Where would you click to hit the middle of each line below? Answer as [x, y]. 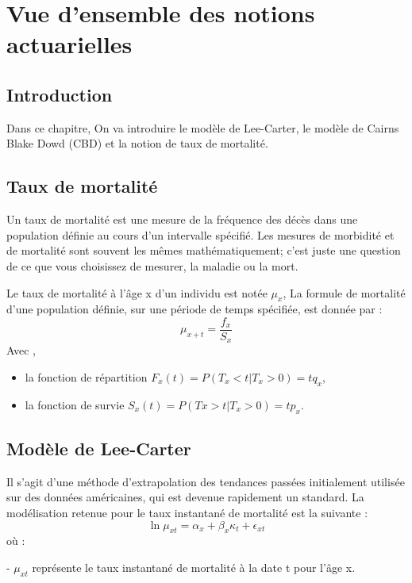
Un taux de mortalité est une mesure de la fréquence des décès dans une [182, 219]
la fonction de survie [75, 404]
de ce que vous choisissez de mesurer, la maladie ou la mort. [152, 265]
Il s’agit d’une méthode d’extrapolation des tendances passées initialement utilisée [206, 481]
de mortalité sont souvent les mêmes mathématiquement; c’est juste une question [204, 250]
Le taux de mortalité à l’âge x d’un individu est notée [137, 292]
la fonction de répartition [86, 377]
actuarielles [69, 44]
